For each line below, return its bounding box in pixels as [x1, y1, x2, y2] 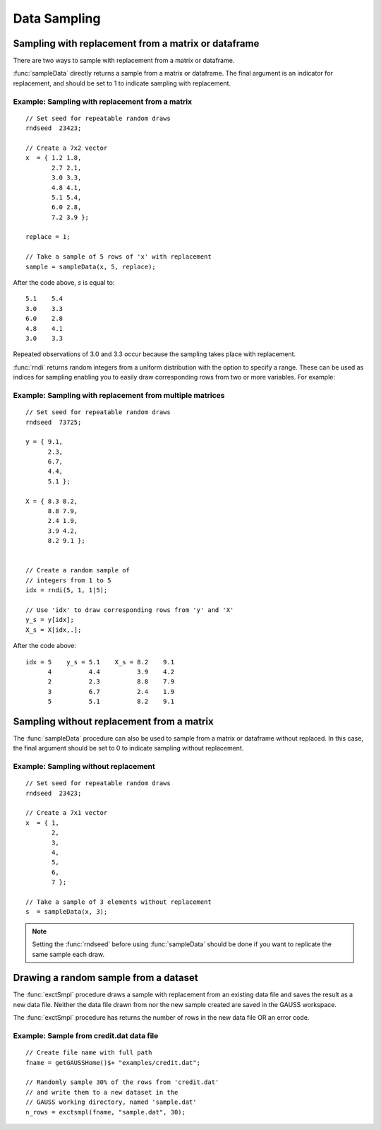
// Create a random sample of [25, 566, 131, 575]
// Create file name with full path [25, 1049, 152, 1057]
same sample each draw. [32, 950, 105, 958]
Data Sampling [13, 11, 101, 26]
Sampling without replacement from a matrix [13, 715, 214, 727]
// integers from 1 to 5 [25, 576, 111, 584]
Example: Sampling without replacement [13, 762, 155, 772]
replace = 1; [25, 233, 71, 241]
